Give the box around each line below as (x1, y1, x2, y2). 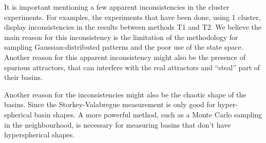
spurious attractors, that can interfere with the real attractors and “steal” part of (4, 62, 260, 72)
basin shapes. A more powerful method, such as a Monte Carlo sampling (34, 109, 262, 119)
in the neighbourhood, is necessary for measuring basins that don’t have (4, 119, 231, 130)
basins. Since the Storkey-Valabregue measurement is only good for (4, 99, 216, 110)
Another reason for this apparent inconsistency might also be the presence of (4, 51, 246, 62)
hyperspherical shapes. (4, 129, 75, 140)
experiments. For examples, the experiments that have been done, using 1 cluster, (4, 11, 261, 22)
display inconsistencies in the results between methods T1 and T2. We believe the (4, 22, 262, 32)
